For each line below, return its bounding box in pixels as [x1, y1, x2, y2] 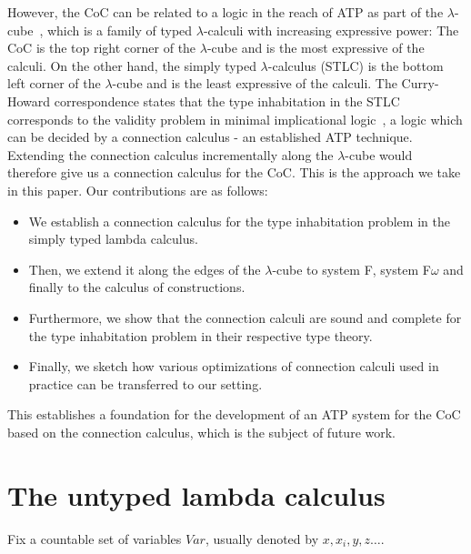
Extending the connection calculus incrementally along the [7, 145, 334, 164]
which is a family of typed [46, 20, 193, 39]
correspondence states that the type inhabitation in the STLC [54, 91, 400, 110]
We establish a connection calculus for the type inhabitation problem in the [28, 211, 450, 230]
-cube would [345, 145, 413, 164]
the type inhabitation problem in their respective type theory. [28, 326, 373, 345]
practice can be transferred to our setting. [28, 374, 263, 393]
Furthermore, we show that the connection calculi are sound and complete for [28, 307, 462, 327]
